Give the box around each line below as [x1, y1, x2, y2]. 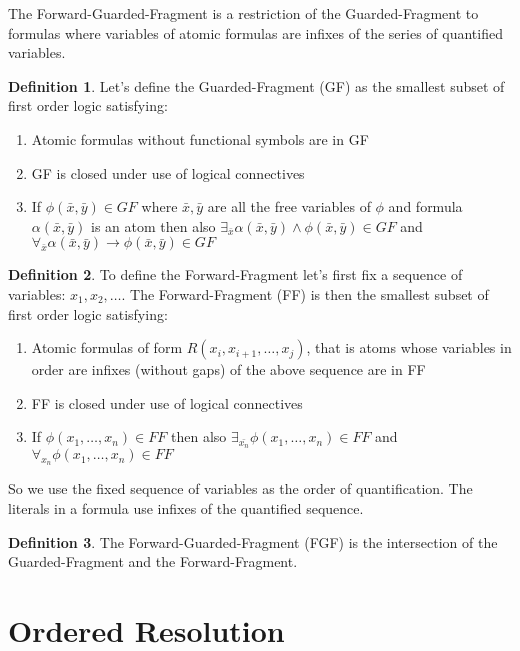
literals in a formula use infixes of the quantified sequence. [8, 497, 364, 518]
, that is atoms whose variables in [306, 337, 512, 358]
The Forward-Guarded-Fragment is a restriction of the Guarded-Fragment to [8, 3, 479, 23]
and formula [388, 196, 463, 217]
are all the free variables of [207, 196, 371, 217]
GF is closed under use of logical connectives [31, 162, 305, 183]
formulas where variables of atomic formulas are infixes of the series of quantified [8, 22, 503, 43]
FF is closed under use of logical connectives [31, 392, 303, 413]
